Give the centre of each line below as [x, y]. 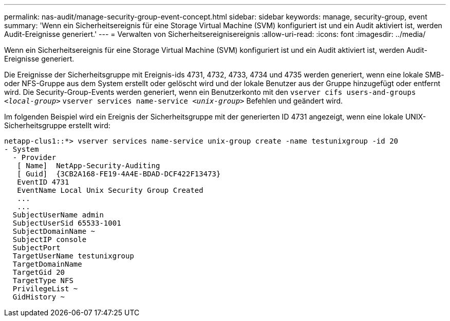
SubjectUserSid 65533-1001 [67, 223]
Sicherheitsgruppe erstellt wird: [57, 125]
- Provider [34, 157]
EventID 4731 [43, 182]
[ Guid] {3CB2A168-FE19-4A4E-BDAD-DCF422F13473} [119, 174]
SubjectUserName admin [58, 215]
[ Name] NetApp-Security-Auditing [89, 166]
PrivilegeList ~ [45, 289]
